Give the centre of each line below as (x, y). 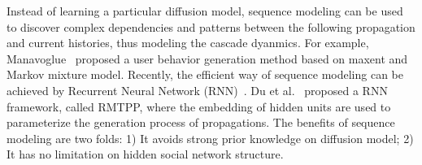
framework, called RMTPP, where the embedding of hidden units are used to (199, 106)
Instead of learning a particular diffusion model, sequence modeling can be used (205, 11)
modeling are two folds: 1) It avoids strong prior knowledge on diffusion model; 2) (210, 138)
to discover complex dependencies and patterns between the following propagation (211, 26)
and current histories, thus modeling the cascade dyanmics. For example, (188, 43)
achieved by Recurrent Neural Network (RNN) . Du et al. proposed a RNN (197, 90)
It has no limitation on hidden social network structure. (145, 154)
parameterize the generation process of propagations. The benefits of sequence (201, 122)
